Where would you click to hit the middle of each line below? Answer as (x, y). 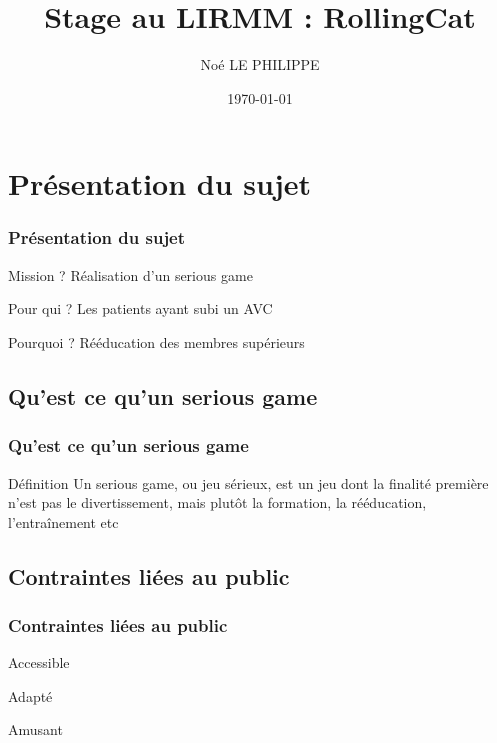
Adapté (30, 695)
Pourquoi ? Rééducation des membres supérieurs (156, 341)
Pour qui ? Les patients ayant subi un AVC (140, 308)
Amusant (35, 729)
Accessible (39, 662)
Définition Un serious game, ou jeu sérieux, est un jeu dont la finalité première (248, 482)
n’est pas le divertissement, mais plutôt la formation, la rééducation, (217, 502)
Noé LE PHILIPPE (260, 64)
